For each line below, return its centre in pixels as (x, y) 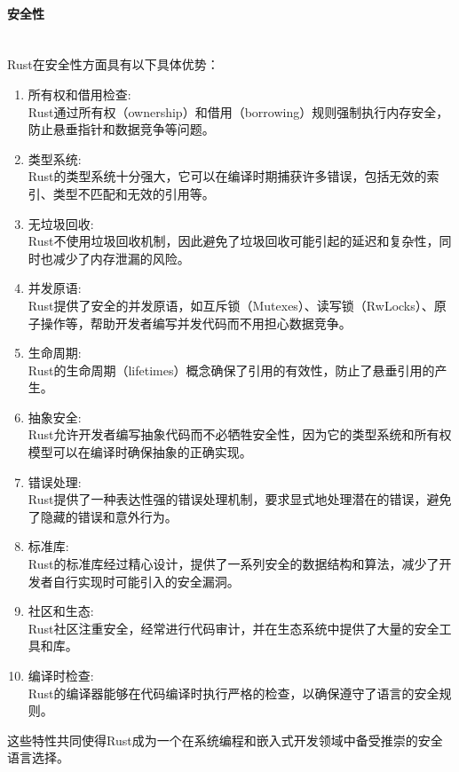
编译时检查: (61, 676)
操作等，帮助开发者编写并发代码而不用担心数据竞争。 (196, 323)
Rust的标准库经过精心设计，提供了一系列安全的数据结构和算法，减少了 (233, 564)
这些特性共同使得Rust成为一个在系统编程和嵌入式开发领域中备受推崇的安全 (225, 740)
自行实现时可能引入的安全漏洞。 (146, 581)
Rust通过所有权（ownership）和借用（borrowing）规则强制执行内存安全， (238, 111)
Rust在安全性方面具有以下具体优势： (113, 64)
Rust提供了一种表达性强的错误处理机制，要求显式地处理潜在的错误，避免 (240, 499)
